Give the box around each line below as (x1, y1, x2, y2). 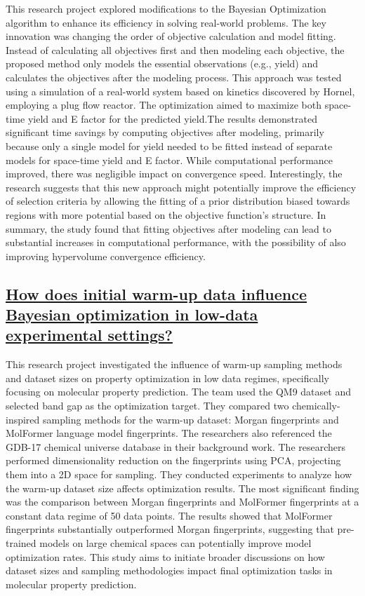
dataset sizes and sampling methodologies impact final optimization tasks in (6, 563, 333, 578)
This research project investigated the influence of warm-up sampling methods (6, 357, 343, 372)
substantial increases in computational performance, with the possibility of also (6, 235, 346, 250)
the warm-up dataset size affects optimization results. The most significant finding (6, 480, 359, 495)
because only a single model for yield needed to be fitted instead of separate (6, 138, 333, 153)
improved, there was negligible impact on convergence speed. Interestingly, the (6, 166, 343, 181)
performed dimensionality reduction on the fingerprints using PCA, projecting (6, 453, 341, 468)
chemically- (292, 398, 340, 413)
